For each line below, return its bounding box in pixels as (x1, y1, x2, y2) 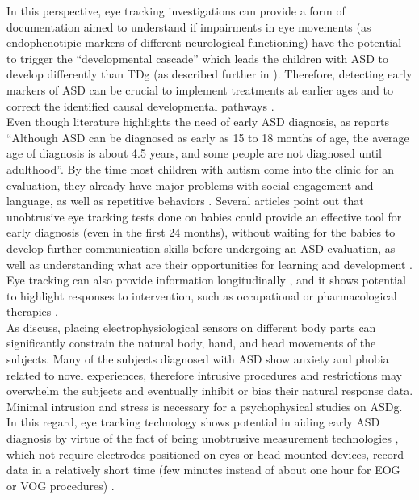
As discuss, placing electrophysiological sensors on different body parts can (6, 318, 376, 335)
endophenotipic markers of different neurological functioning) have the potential (6, 34, 402, 51)
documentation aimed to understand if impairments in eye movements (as (6, 18, 371, 35)
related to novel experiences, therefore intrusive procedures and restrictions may (6, 366, 402, 383)
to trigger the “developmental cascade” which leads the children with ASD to (6, 49, 388, 66)
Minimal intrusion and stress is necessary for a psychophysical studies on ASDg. (6, 397, 403, 414)
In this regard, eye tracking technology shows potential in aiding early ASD (6, 414, 380, 431)
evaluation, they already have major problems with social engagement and (6, 176, 374, 193)
